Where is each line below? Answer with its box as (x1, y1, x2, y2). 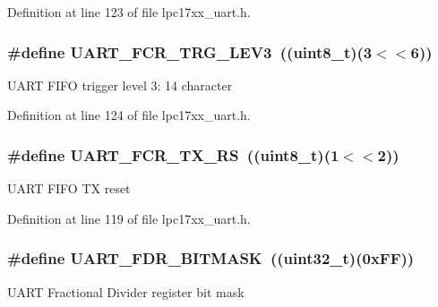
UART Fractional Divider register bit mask (7, 282, 245, 301)
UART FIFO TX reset (7, 179, 131, 198)
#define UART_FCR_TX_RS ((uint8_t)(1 (7, 143, 339, 166)
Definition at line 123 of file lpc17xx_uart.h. (7, 3, 251, 21)
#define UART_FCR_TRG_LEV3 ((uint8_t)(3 (7, 40, 373, 63)
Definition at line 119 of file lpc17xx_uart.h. (7, 209, 251, 227)
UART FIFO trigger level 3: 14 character (7, 75, 233, 94)
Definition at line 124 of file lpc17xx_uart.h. (7, 106, 251, 124)
